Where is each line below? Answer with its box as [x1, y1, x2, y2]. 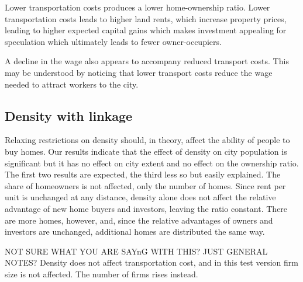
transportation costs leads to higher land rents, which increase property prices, [5, 12, 287, 25]
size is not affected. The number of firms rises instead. [5, 267, 198, 280]
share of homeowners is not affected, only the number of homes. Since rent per [5, 179, 286, 192]
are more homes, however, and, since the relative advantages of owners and [5, 214, 273, 226]
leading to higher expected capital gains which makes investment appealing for [5, 24, 287, 36]
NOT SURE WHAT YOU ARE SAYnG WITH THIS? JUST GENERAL [5, 245, 268, 257]
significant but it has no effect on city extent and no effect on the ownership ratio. [5, 156, 299, 169]
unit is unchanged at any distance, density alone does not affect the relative [5, 191, 276, 203]
